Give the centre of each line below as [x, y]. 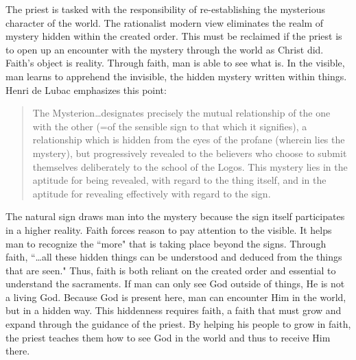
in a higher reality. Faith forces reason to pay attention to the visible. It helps [169, 229]
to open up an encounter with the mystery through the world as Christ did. [165, 49]
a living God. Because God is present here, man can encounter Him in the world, [176, 297]
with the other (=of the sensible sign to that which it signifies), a [170, 126]
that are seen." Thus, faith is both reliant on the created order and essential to [171, 270]
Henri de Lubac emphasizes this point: [86, 89]
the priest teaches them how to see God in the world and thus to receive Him [168, 337]
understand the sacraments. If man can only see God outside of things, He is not [175, 284]
